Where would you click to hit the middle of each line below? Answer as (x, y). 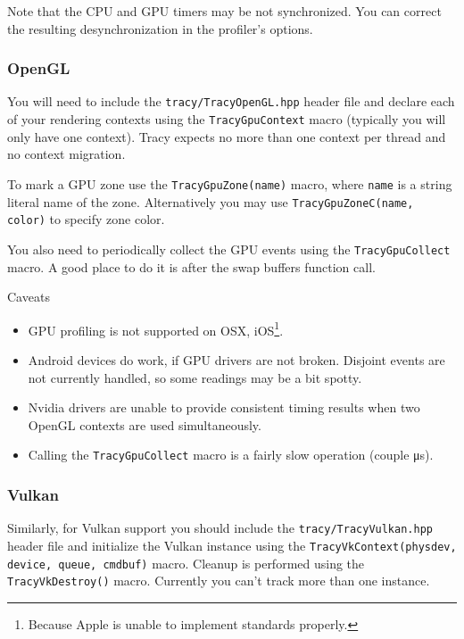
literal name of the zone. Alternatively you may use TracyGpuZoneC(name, (211, 201)
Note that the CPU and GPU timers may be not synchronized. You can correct (224, 11)
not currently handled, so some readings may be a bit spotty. (195, 377)
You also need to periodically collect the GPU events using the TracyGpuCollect (229, 249)
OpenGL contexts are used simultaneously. (145, 424)
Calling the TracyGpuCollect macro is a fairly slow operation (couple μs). (231, 455)
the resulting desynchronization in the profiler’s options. (160, 28)
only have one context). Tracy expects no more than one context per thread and (227, 136)
